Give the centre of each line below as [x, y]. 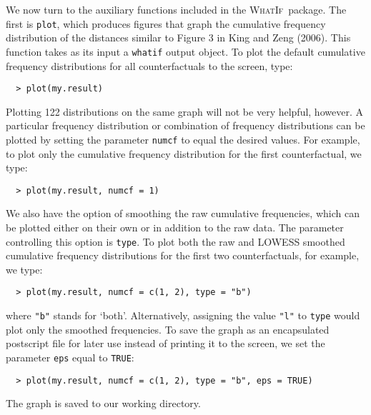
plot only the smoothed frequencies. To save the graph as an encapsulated [168, 329]
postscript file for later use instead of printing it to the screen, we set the [165, 343]
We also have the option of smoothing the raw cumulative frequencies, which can [183, 213]
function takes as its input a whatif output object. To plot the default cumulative [185, 51]
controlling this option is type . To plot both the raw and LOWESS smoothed [175, 241]
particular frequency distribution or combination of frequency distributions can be [185, 125]
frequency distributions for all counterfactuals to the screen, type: [149, 65]
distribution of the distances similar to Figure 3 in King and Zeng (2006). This [178, 37]
